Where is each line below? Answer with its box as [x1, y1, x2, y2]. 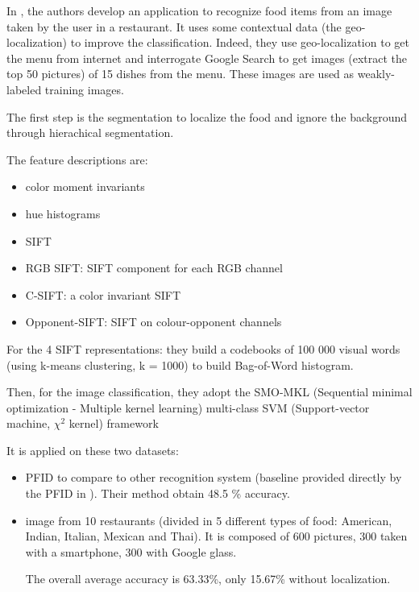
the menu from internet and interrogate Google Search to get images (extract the [6, 49, 407, 66]
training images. [44, 81, 124, 97]
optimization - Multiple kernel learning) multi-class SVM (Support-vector [6, 399, 370, 416]
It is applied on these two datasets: [6, 441, 179, 458]
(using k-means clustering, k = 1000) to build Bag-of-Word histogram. [6, 356, 354, 373]
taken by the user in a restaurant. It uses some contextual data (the [6, 18, 342, 35]
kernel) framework [68, 415, 159, 432]
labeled [6, 81, 42, 97]
